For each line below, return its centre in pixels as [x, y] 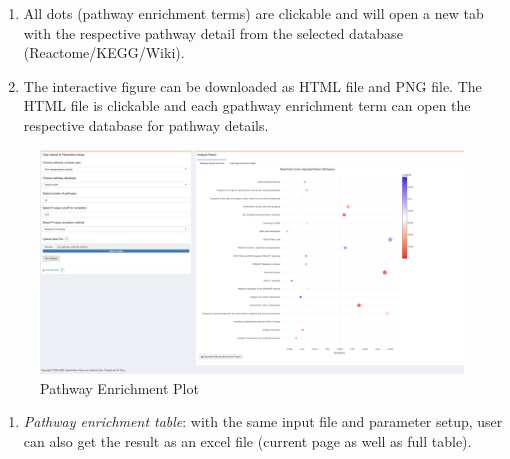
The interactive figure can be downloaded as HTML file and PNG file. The [252, 85]
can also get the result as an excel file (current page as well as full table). [247, 440]
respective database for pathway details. [146, 124]
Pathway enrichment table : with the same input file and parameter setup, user [263, 421]
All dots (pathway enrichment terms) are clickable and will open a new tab [253, 13]
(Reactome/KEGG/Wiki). [104, 52]
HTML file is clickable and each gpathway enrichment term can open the [247, 105]
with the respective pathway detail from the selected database [213, 32]
